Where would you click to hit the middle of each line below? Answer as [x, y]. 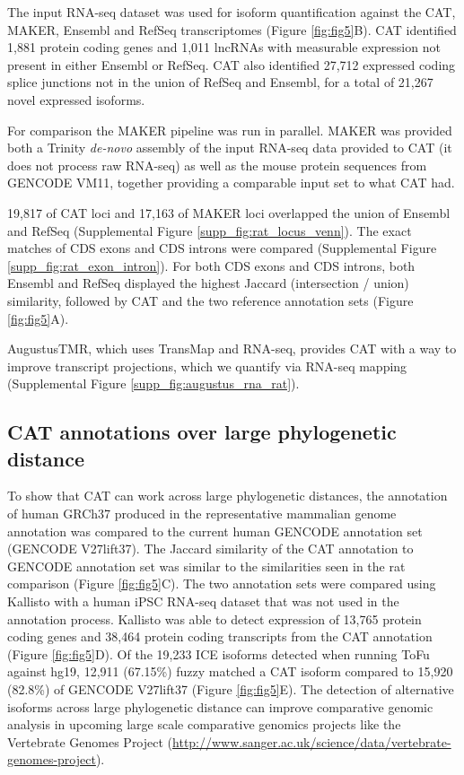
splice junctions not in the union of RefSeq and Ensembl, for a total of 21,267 [220, 82]
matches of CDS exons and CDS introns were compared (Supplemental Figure [222, 248]
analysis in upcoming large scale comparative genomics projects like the [204, 724]
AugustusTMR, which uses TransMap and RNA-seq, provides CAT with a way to [232, 348]
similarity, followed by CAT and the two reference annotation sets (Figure [210, 300]
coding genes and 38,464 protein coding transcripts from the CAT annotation [220, 636]
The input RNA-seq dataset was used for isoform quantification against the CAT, [232, 12]
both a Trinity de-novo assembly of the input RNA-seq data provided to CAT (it [230, 148]
